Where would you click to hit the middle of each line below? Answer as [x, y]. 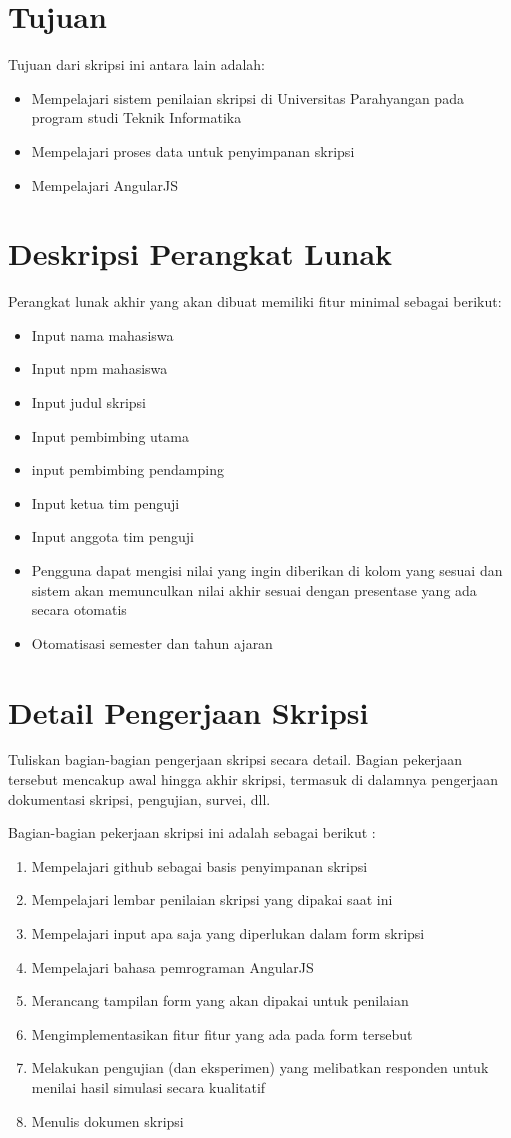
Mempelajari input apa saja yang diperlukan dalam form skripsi [228, 933]
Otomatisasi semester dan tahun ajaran [152, 642]
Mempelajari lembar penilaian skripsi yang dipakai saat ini [212, 899]
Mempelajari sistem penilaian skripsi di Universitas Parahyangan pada [247, 97]
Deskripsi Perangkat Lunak [200, 253]
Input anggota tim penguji [113, 536]
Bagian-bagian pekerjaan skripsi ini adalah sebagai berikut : [192, 832]
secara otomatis [79, 609]
